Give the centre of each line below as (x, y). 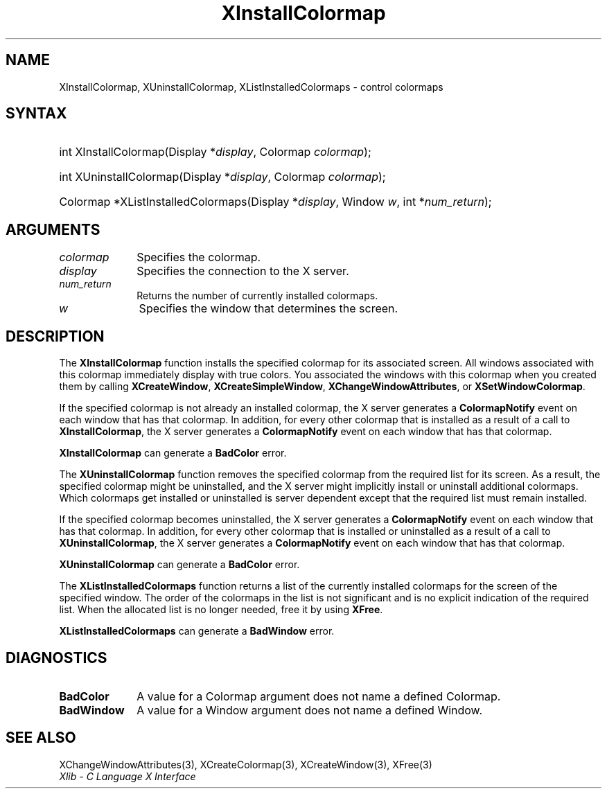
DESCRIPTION (55, 336)
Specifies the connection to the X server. (243, 271)
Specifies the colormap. (199, 257)
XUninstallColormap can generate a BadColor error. (179, 565)
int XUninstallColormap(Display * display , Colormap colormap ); (222, 177)
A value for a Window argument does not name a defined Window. (310, 710)
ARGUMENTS (53, 229)
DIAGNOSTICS (56, 658)
